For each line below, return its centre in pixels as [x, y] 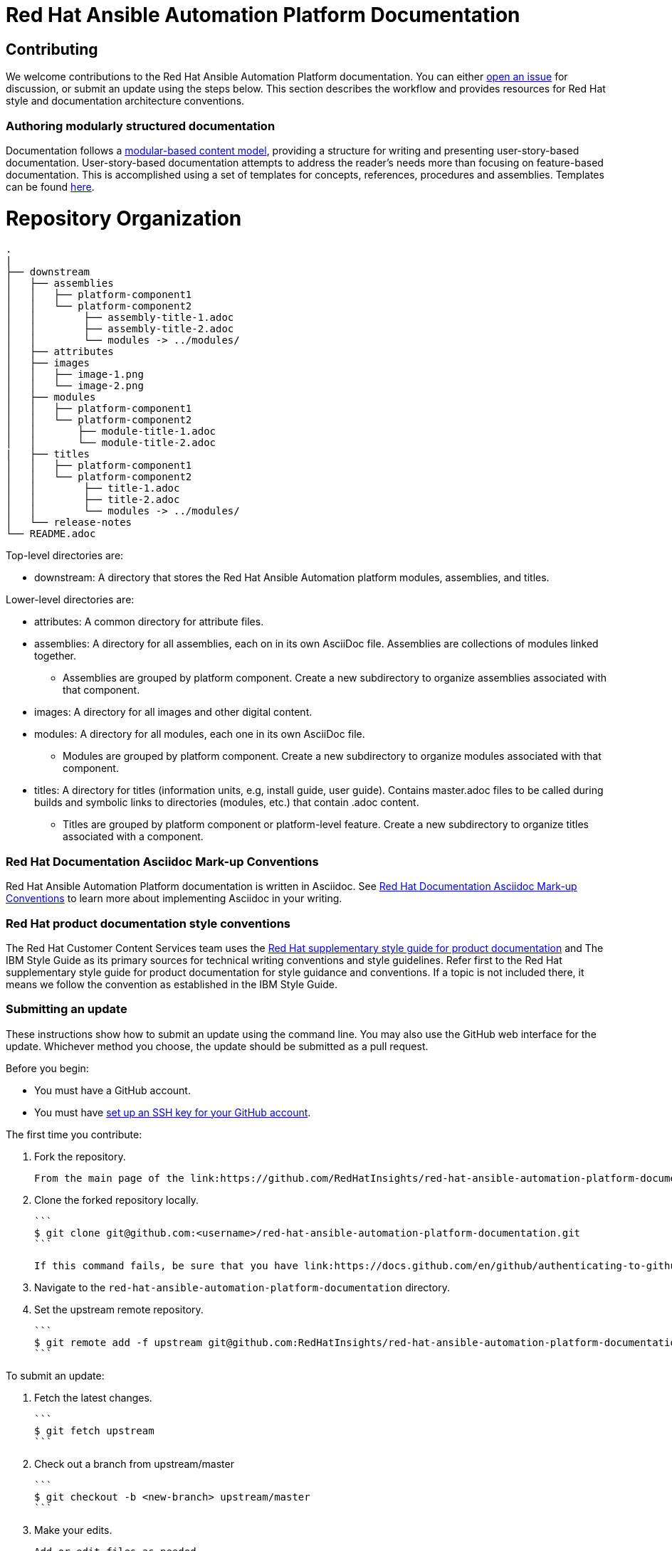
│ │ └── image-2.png [75, 386]
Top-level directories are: [65, 556]
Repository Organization [124, 218]
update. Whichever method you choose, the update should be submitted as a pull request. [217, 1046]
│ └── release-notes [69, 523]
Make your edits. [73, 1530]
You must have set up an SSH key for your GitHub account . [173, 1112]
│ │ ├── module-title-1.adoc [111, 432]
